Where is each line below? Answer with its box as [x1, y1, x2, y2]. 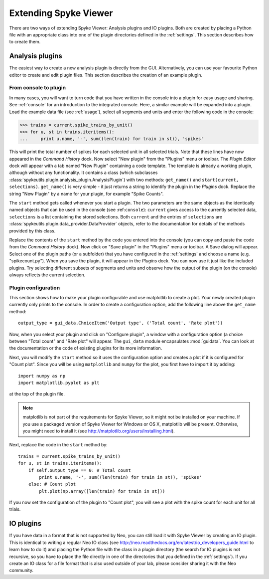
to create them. [9, 39, 41, 45]
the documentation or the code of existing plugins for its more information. [9, 345, 162, 351]
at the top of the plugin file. [9, 391, 65, 397]
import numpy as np [18, 373, 66, 379]
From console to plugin [9, 84, 66, 91]
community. [9, 568, 33, 574]
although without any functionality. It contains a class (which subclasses [9, 170, 158, 176]
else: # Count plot [28, 481, 76, 487]
